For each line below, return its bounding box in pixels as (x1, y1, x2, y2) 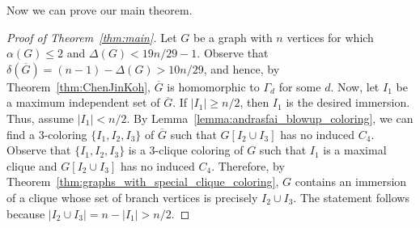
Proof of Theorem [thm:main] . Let (6, 28, 177, 45)
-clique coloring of (155, 141, 244, 158)
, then (240, 94, 269, 111)
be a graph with (193, 28, 273, 45)
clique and (6, 157, 57, 174)
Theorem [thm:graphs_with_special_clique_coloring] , (6, 173, 279, 190)
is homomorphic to (167, 78, 260, 95)
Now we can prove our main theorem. (6, 2, 193, 18)
